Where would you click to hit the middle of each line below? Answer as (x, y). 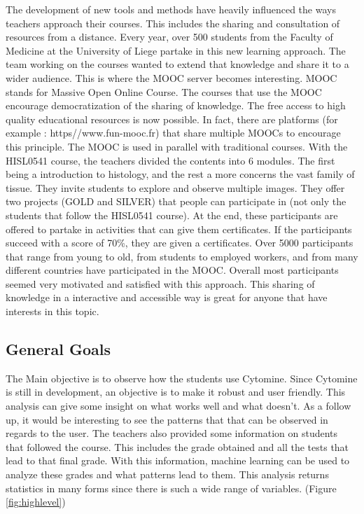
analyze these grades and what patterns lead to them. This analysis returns (167, 474)
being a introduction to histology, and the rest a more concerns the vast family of (180, 174)
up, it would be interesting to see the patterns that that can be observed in (167, 419)
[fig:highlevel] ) (36, 502)
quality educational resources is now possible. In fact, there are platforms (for (172, 119)
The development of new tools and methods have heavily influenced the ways (171, 9)
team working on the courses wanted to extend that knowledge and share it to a (177, 64)
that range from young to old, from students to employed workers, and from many (182, 256)
